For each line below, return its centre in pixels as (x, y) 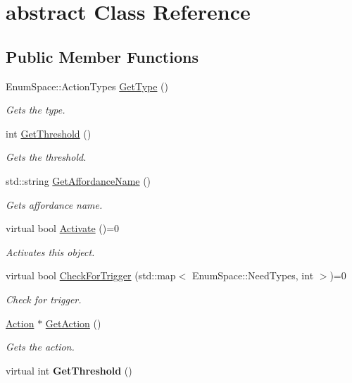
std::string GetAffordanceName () (78, 180)
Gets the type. (36, 110)
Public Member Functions (102, 56)
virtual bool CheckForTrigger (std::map (91, 275)
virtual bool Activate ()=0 (63, 228)
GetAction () (73, 323)
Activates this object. (50, 251)
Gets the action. (40, 347)
